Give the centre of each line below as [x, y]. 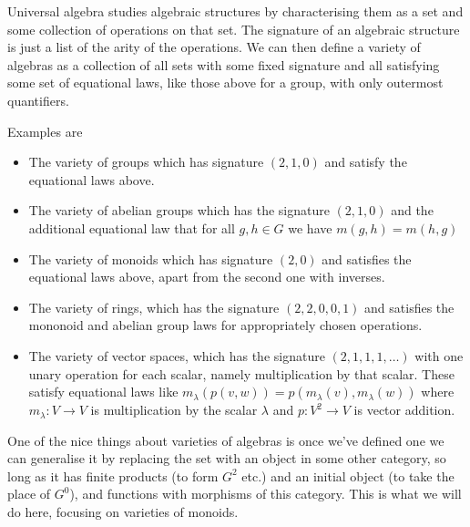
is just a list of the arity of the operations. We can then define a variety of [214, 47]
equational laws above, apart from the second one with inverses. [207, 277]
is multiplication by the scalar [174, 410]
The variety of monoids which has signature [151, 258]
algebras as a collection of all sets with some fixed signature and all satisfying [224, 64]
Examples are [45, 131]
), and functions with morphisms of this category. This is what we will [266, 494]
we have [310, 227]
